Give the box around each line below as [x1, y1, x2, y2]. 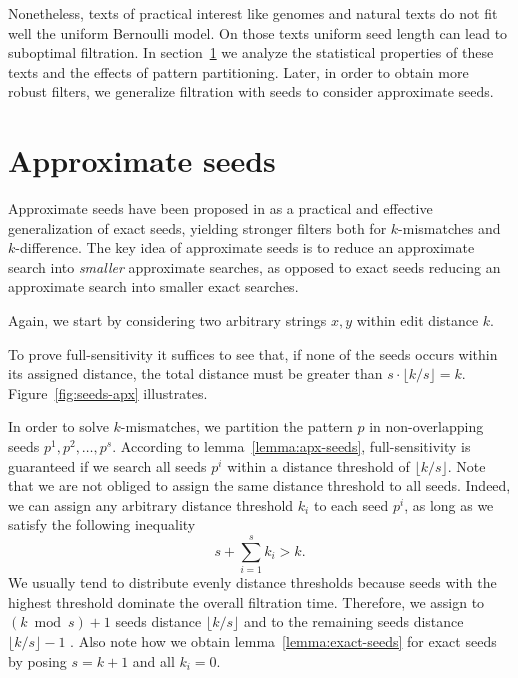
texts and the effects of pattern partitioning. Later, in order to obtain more [8, 61, 469, 82]
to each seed [313, 494, 389, 515]
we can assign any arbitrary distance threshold [8, 494, 294, 515]
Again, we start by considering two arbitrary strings [8, 310, 327, 331]
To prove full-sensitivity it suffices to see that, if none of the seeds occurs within [8, 343, 498, 364]
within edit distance [356, 310, 479, 331]
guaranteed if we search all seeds [8, 455, 207, 476]
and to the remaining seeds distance [243, 611, 464, 632]
